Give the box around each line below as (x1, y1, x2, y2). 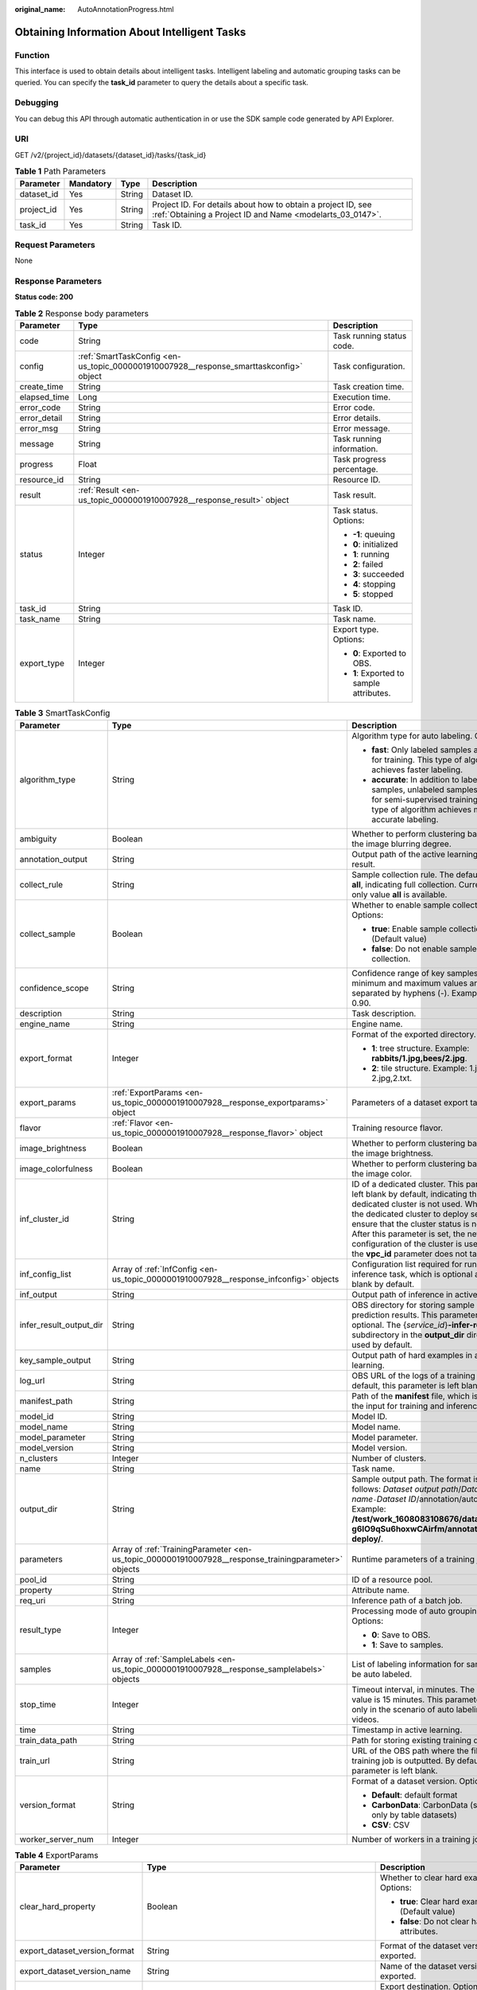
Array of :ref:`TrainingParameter (111, 1543, 232, 1555)
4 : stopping (352, 579, 396, 590)
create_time (19, 381, 64, 392)
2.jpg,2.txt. (371, 1072, 413, 1083)
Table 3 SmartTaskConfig (14, 708, 111, 719)
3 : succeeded (352, 569, 405, 580)
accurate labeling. (371, 814, 439, 825)
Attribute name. (351, 1584, 409, 1595)
